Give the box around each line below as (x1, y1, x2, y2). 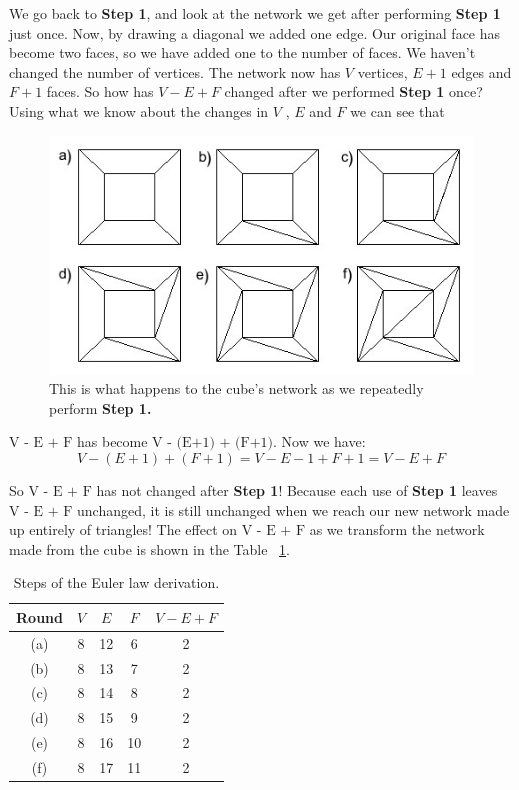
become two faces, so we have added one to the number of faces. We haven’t (9, 42, 476, 63)
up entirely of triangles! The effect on (9, 519, 238, 540)
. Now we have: (273, 431, 366, 452)
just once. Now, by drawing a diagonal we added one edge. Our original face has (9, 22, 501, 43)
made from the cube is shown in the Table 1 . (9, 538, 290, 559)
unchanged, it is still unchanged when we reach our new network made (76, 499, 510, 520)
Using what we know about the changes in (9, 100, 269, 121)
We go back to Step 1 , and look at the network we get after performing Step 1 (9, 3, 501, 23)
